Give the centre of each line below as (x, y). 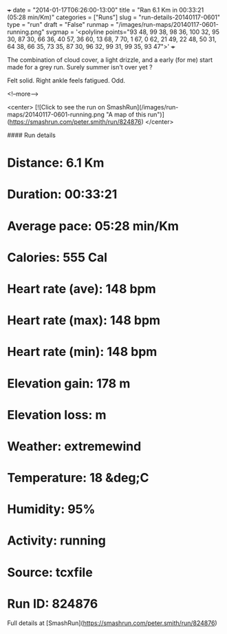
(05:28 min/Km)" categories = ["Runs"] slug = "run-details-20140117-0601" (114, 17)
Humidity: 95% (51, 509)
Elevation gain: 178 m (69, 383)
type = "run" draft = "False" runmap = (61, 24)
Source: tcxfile (50, 572)
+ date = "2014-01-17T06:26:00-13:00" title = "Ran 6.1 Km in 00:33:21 (106, 10)
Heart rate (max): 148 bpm (84, 320)
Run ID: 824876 (53, 603)
